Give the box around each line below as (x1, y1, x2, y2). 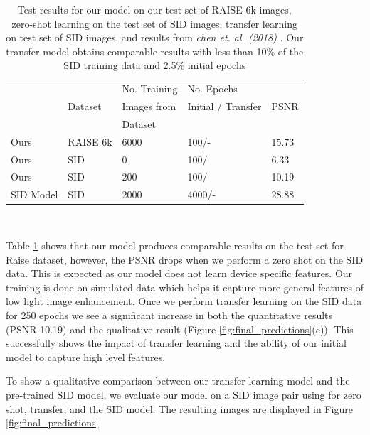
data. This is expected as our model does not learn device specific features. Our (6, 266, 353, 281)
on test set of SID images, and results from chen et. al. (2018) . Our (6, 30, 304, 45)
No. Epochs (187, 81, 238, 96)
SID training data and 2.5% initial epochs (63, 58, 246, 72)
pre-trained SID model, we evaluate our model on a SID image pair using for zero (6, 387, 361, 402)
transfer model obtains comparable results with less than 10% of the (6, 43, 304, 58)
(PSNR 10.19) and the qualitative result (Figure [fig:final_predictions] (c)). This (6, 321, 354, 336)
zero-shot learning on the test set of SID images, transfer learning (11, 16, 297, 31)
